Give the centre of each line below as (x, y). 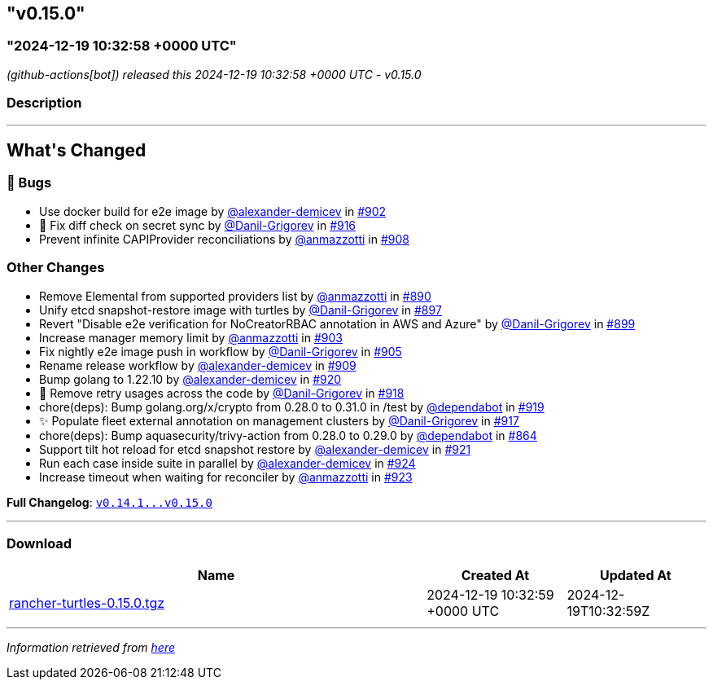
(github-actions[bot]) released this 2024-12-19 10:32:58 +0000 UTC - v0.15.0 (214, 74)
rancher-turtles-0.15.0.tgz (87, 603)
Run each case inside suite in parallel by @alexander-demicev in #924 (227, 463)
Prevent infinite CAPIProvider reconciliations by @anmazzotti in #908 (225, 239)
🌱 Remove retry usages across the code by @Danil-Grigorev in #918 (222, 393)
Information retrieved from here (91, 648)
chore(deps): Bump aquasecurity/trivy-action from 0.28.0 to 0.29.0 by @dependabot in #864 (288, 435)
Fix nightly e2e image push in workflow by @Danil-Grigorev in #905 (221, 351)
